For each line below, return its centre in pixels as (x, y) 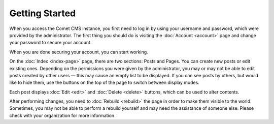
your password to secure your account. (50, 43)
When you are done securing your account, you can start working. (79, 52)
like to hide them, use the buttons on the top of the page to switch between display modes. (105, 83)
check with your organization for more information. (63, 115)
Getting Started (43, 13)
